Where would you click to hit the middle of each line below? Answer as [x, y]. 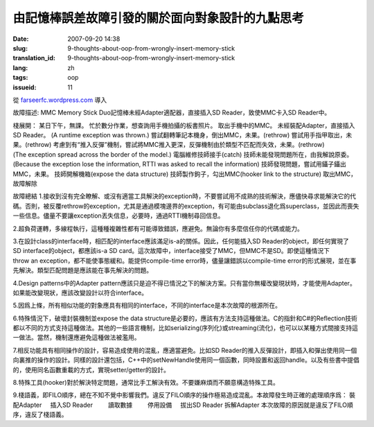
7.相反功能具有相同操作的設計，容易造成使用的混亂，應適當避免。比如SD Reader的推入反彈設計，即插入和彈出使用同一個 [185, 350]
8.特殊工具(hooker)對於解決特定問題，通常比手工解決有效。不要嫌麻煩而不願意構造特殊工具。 [146, 383]
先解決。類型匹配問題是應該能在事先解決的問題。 [82, 270]
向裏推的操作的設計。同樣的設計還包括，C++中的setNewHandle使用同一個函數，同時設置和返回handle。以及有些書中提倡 [186, 360]
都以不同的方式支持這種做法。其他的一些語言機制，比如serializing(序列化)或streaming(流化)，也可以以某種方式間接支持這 [186, 328]
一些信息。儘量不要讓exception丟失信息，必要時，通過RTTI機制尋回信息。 [118, 216]
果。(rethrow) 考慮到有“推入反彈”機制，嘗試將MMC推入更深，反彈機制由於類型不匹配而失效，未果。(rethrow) [169, 145]
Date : [21, 39]
